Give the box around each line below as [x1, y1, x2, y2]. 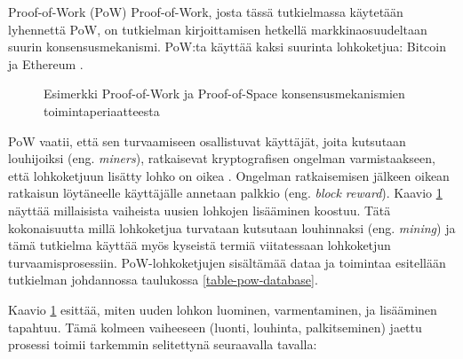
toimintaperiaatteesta [44, 101, 160, 120]
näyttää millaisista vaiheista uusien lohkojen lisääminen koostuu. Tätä [8, 200, 391, 219]
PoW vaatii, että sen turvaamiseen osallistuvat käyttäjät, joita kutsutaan [8, 131, 406, 150]
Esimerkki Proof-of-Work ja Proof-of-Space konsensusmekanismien [44, 84, 405, 103]
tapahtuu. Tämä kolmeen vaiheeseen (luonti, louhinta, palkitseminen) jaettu [8, 317, 422, 336]
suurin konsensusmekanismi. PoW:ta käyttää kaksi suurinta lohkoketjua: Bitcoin [8, 37, 446, 56]
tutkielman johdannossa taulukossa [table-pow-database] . [8, 270, 318, 289]
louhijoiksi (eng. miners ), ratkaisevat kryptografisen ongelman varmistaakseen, [8, 149, 435, 168]
